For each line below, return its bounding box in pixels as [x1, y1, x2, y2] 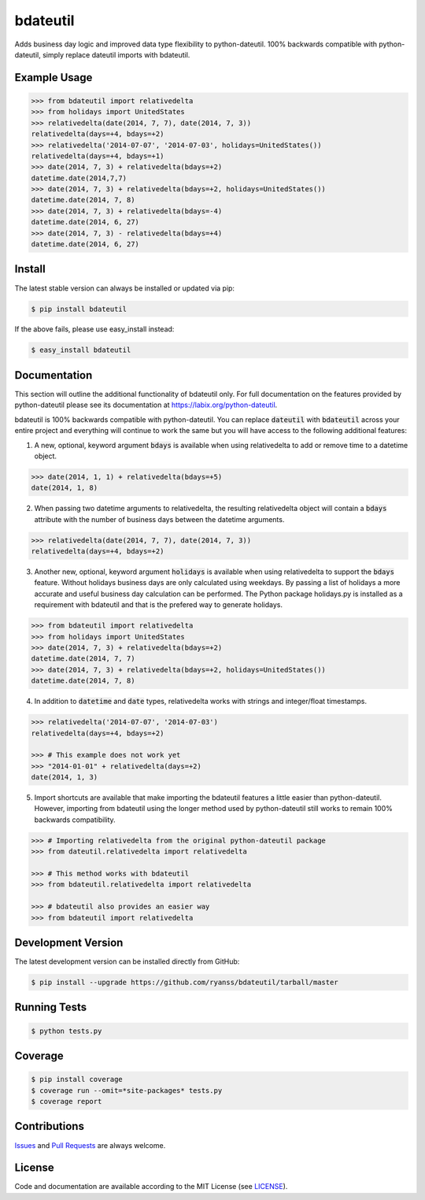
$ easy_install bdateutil [31, 346, 131, 354]
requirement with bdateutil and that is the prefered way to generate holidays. [34, 600, 283, 609]
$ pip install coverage [31, 1075, 124, 1084]
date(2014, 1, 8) [31, 483, 98, 492]
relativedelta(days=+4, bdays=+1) [31, 151, 164, 161]
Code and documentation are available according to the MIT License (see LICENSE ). [14, 1182, 288, 1191]
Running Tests [14, 1001, 87, 1014]
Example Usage [14, 71, 93, 84]
